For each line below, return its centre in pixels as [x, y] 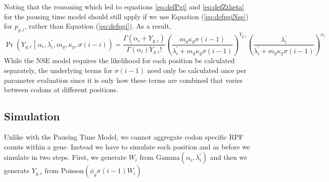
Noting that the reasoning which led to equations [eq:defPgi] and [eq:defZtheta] [124, 6]
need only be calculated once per [197, 70]
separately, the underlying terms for [58, 70]
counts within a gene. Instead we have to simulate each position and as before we [127, 146]
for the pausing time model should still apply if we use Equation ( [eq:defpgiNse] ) [126, 16]
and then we [229, 157]
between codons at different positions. [61, 90]
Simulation [32, 116]
